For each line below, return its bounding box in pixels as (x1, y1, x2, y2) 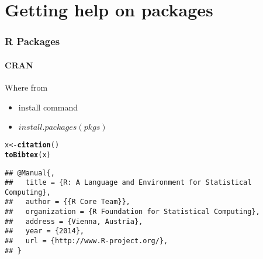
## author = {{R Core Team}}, (5, 198, 130, 206)
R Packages (5, 34, 60, 49)
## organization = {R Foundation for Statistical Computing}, (5, 208, 260, 216)
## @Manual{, (5, 168, 55, 177)
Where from (5, 81, 48, 94)
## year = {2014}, (5, 227, 85, 236)
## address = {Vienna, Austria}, (5, 217, 143, 226)
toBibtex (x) (5, 150, 51, 159)
